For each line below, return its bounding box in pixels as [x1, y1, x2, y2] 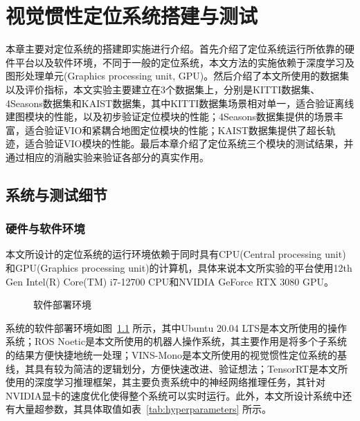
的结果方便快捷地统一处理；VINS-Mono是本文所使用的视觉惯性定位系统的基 [6, 348, 348, 362]
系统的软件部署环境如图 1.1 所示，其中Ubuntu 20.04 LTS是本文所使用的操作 [6, 320, 347, 335]
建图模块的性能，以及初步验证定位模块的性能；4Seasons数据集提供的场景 [6, 109, 334, 124]
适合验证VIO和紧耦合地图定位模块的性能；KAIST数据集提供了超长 [24, 122, 326, 137]
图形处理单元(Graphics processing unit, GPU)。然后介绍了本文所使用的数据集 [6, 68, 350, 83]
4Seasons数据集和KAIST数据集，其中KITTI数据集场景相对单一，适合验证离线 [6, 95, 354, 110]
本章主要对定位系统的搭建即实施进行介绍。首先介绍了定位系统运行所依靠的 [6, 41, 345, 56]
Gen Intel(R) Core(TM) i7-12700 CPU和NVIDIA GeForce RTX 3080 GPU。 [6, 274, 334, 288]
